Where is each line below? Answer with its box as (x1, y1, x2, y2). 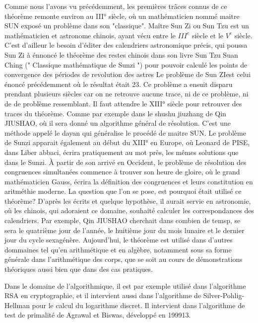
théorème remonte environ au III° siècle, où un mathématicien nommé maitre (4, 10, 240, 21)
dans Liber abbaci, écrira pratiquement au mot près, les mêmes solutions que (4, 147, 239, 157)
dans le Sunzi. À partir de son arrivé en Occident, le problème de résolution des (4, 157, 247, 167)
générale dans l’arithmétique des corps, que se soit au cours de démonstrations (4, 254, 243, 264)
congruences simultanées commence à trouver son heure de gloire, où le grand (4, 166, 240, 177)
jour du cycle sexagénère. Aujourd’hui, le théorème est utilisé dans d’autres (4, 235, 233, 245)
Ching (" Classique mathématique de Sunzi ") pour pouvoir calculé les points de (4, 59, 248, 70)
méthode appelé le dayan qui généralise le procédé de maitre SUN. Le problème (4, 127, 246, 138)
